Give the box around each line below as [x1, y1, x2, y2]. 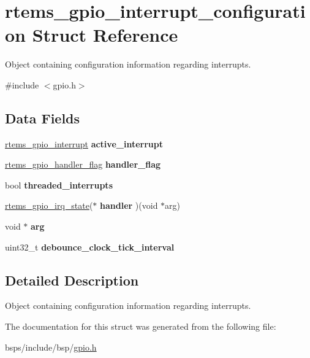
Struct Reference [32, 22, 178, 47]
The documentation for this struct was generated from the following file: [5, 320, 276, 333]
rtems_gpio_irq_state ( [5, 199, 93, 212]
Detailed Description [5, 270, 139, 289]
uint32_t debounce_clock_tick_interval [5, 240, 175, 253]
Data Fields [5, 108, 80, 127]
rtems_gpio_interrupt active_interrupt [5, 137, 163, 150]
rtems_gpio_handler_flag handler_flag [5, 158, 161, 171]
